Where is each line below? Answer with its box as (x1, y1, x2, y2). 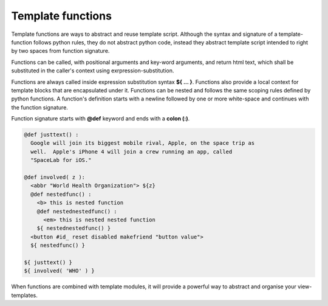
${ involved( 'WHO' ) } (24, 268, 95, 274)
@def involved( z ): (24, 174, 85, 181)
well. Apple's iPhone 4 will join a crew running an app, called (30, 148, 233, 155)
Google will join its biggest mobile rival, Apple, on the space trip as (30, 140, 255, 147)
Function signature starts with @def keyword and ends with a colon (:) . (11, 115, 190, 122)
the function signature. (11, 103, 68, 111)
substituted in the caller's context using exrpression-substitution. (11, 67, 174, 74)
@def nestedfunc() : (30, 190, 92, 198)
